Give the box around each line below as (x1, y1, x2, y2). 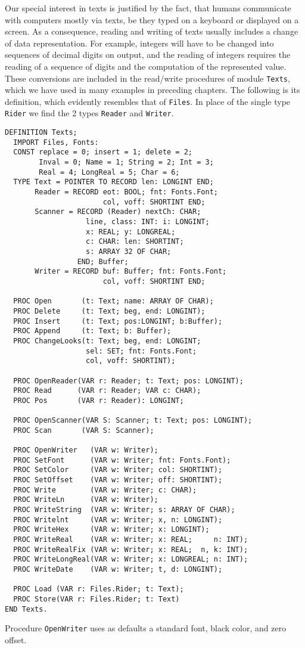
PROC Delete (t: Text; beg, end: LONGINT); (13, 306, 206, 315)
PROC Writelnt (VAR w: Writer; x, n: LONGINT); (13, 515, 223, 524)
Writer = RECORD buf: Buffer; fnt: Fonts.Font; (35, 267, 227, 276)
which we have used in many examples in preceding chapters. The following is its (5, 83, 300, 96)
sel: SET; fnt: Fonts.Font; (86, 346, 197, 355)
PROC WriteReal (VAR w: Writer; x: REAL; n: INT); (13, 535, 248, 544)
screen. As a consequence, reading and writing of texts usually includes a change (5, 25, 298, 38)
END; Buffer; (77, 257, 129, 266)
